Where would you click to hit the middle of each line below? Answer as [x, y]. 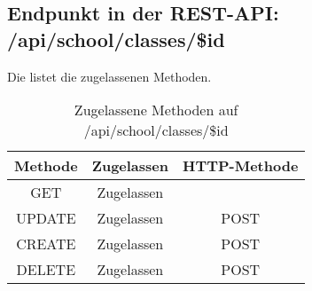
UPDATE [46, 218]
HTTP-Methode [241, 166]
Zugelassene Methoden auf [156, 110]
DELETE [46, 270]
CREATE [46, 244]
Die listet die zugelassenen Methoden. [109, 76]
